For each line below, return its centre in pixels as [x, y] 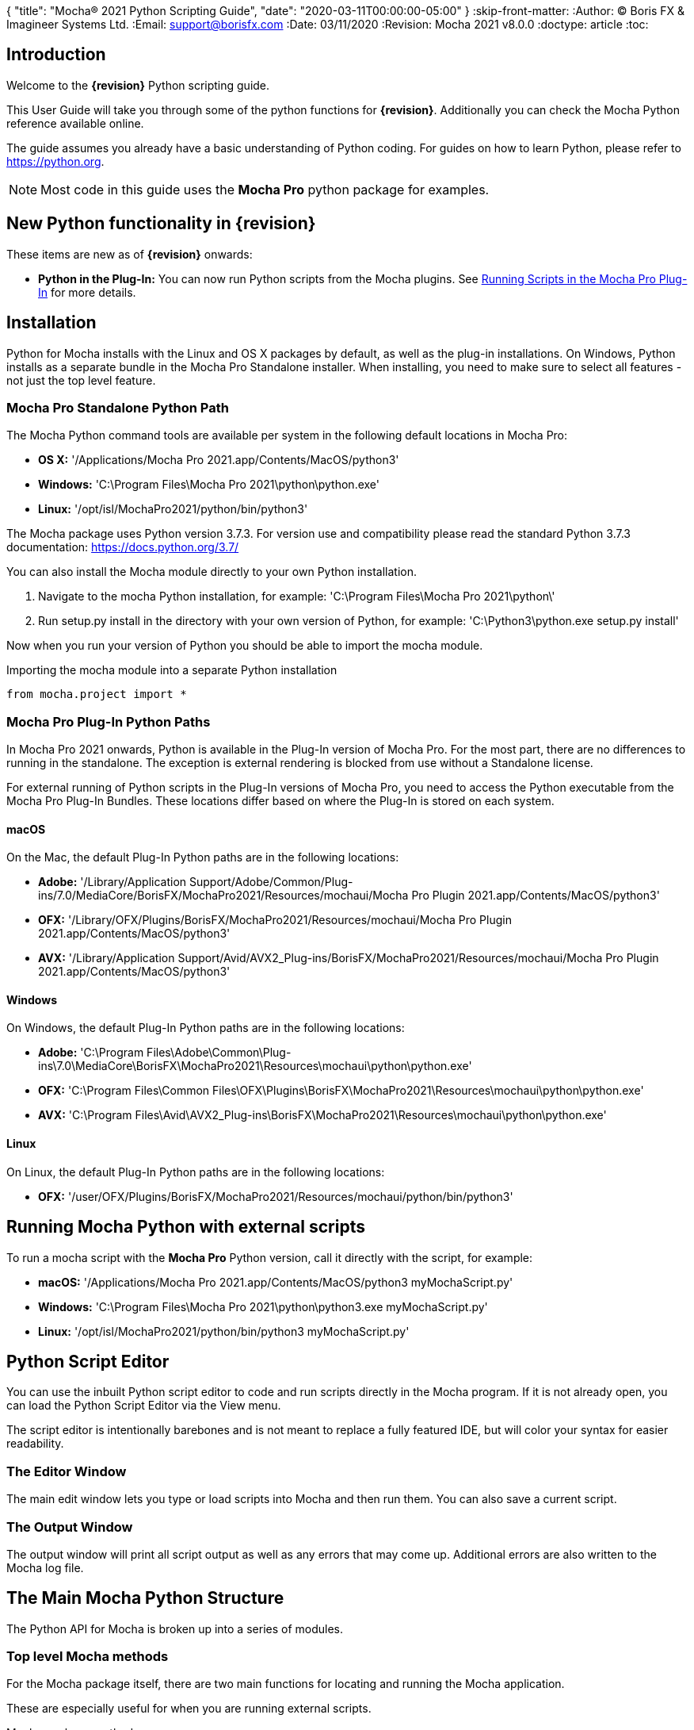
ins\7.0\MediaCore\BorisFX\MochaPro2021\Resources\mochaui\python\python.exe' [255, 1066]
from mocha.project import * [97, 694]
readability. [35, 1444]
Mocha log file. [45, 1567]
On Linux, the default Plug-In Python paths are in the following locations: [196, 1172]
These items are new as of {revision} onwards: [130, 254]
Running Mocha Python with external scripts [186, 1227]
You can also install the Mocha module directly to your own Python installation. [212, 572]
